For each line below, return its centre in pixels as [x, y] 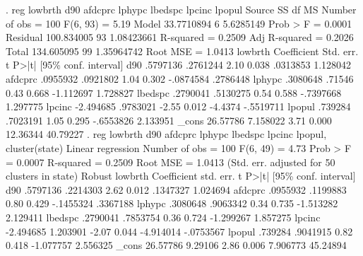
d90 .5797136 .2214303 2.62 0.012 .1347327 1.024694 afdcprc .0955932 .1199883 [176, 189]
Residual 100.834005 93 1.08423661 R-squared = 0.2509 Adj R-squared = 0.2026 [180, 37]
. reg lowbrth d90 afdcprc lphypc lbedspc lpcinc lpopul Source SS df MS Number [181, 9]
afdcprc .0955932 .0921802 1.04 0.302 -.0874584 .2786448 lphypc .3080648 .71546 [180, 78]
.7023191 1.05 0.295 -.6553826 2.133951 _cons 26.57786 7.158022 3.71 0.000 [169, 120]
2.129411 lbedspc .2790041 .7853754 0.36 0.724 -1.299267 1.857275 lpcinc [163, 217]
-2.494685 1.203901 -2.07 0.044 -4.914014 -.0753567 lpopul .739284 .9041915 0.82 [179, 231]
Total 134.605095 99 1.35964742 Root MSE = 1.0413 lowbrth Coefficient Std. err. [182, 51]
